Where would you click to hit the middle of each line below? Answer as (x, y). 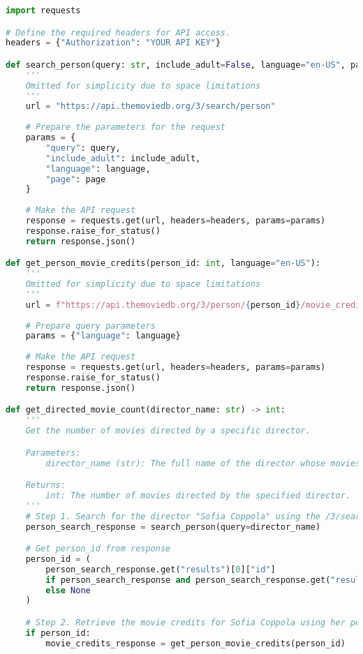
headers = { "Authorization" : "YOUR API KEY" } (113, 43)
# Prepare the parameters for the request (125, 127)
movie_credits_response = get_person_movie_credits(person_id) (195, 643)
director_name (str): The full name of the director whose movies (203, 463)
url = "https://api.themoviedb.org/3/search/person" (150, 106)
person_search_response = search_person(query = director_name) (173, 527)
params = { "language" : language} (103, 336)
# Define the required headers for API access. (118, 32)
